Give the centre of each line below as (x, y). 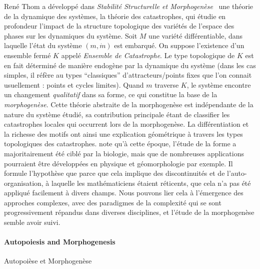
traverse (167, 84)
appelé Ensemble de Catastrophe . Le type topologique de (148, 55)
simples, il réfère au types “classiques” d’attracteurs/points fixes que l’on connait (128, 75)
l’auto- (237, 173)
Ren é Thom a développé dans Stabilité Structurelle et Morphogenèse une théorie (129, 6)
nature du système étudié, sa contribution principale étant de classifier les (117, 114)
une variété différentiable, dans (196, 35)
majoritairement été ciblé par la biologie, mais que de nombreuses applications (124, 153)
